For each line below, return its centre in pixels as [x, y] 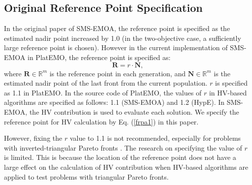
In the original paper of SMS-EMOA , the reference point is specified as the [117, 28]
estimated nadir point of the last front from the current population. [106, 83]
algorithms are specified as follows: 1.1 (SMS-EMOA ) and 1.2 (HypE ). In [114, 102]
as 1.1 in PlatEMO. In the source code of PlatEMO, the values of [103, 92]
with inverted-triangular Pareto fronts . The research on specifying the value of [123, 147]
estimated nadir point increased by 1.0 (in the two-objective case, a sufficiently [123, 38]
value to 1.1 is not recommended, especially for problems [155, 138]
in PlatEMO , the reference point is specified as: [99, 57]
